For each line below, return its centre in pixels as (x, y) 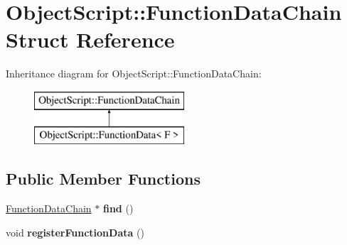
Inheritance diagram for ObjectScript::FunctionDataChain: (134, 73)
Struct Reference (90, 39)
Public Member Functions (103, 179)
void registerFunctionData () (75, 232)
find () (118, 208)
